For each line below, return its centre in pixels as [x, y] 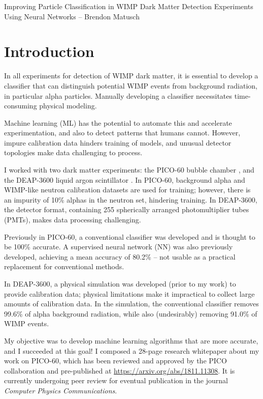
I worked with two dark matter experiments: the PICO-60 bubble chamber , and [129, 170]
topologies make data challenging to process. [73, 152]
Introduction [49, 51]
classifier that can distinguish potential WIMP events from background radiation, [131, 85]
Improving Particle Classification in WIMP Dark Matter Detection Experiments [129, 6]
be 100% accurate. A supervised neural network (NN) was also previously [119, 247]
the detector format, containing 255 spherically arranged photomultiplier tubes [127, 209]
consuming [21, 106]
